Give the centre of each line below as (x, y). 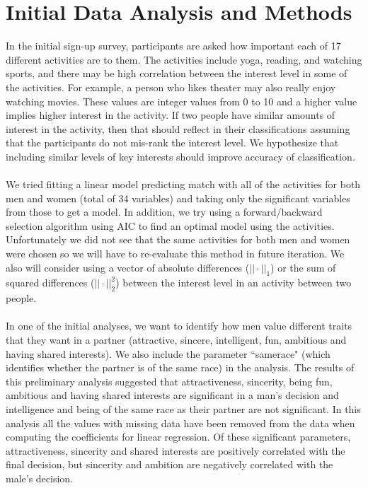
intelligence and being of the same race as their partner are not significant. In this (183, 408)
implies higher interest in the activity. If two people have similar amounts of (171, 115)
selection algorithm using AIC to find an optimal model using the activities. (170, 225)
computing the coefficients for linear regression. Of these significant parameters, (178, 437)
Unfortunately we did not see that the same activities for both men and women (178, 239)
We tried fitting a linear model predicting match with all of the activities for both (183, 184)
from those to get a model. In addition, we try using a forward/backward (164, 212)
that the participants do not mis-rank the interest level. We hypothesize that (172, 143)
